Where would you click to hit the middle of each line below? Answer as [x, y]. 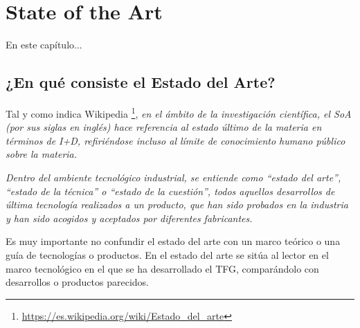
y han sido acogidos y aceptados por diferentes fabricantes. [129, 218]
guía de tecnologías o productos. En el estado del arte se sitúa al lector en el [167, 254]
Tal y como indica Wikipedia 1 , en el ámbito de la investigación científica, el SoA [179, 112]
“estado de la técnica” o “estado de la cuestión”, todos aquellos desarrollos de [170, 191]
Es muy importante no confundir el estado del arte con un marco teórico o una [173, 241]
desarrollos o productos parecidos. [77, 282]
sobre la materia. [42, 154]
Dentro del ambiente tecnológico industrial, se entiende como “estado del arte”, [173, 177]
